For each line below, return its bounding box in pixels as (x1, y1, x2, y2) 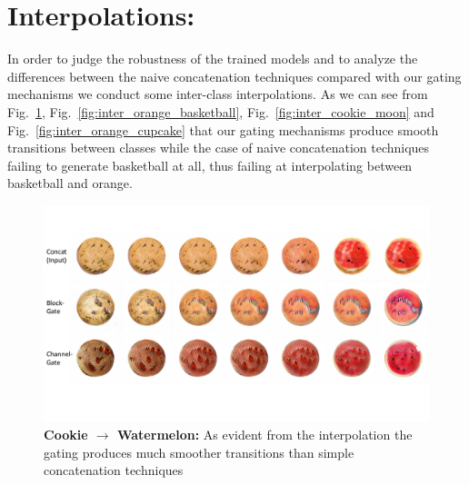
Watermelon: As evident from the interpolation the (116, 424, 413, 443)
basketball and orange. (7, 173, 133, 193)
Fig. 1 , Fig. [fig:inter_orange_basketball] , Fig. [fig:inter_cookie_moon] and (7, 102, 434, 121)
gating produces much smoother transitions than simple (44, 442, 354, 461)
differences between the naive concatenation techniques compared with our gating (7, 66, 462, 85)
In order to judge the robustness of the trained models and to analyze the (7, 49, 418, 68)
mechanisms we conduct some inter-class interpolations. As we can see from (7, 84, 428, 104)
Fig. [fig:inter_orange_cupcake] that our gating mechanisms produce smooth (7, 120, 439, 139)
